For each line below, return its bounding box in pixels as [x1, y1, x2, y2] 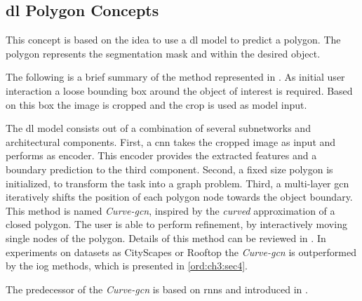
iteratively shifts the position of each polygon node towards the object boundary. [6, 189, 353, 204]
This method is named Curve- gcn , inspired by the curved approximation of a [6, 203, 335, 218]
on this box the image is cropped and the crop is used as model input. [6, 97, 307, 112]
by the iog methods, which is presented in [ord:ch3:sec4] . [6, 258, 248, 273]
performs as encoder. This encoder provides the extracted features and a [6, 148, 317, 163]
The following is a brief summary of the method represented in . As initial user [6, 69, 345, 84]
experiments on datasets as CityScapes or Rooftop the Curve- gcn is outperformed [6, 244, 357, 259]
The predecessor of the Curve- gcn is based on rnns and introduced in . [6, 281, 308, 296]
